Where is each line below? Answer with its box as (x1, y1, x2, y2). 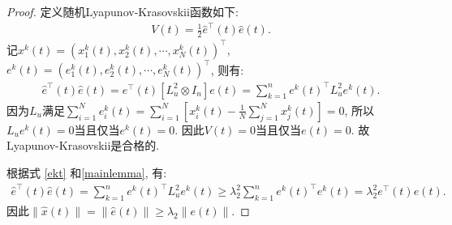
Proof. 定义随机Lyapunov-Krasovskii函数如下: (6, 3, 239, 19)
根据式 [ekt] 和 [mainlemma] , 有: (6, 163, 167, 180)
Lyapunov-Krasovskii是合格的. (6, 137, 160, 154)
